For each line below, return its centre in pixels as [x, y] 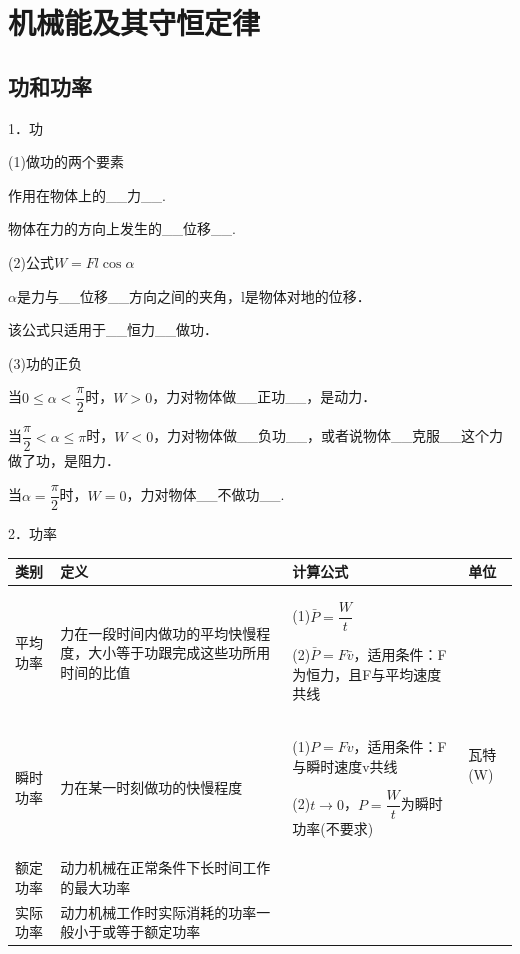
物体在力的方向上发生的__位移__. [122, 228]
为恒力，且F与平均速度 [367, 673]
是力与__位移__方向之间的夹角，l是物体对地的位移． [193, 295]
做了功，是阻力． [64, 460]
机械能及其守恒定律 [134, 22]
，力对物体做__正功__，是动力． [264, 396]
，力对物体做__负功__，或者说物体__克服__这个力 [328, 435]
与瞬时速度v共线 [345, 765]
